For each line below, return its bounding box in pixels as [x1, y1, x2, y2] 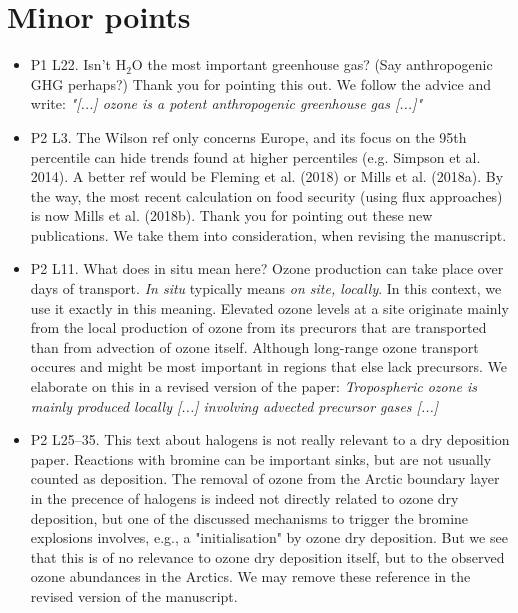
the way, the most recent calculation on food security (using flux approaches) [30, 185, 503, 206]
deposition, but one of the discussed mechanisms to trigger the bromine [30, 507, 469, 528]
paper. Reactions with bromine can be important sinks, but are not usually [30, 448, 492, 469]
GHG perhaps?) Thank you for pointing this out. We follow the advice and [30, 73, 491, 94]
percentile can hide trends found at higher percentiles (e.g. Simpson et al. [30, 146, 481, 167]
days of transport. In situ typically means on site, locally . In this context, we [30, 278, 502, 299]
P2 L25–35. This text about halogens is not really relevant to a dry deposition [30, 429, 510, 450]
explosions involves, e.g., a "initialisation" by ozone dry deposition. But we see [30, 527, 508, 548]
